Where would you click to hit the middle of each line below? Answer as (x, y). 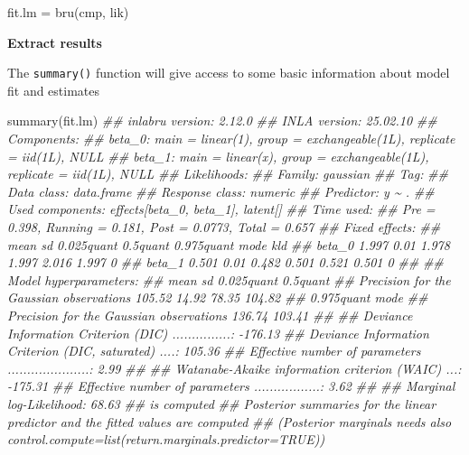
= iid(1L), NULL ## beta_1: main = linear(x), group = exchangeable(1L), (218, 156)
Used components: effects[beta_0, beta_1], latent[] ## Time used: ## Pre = (221, 209)
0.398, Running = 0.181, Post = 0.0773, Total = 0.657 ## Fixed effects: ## (224, 227)
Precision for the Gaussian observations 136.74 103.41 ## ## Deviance (210, 315)
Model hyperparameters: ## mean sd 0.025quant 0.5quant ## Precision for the (229, 279)
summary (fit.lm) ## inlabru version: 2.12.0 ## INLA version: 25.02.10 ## (222, 121)
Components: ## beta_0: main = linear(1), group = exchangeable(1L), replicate (231, 139)
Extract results (55, 42)
